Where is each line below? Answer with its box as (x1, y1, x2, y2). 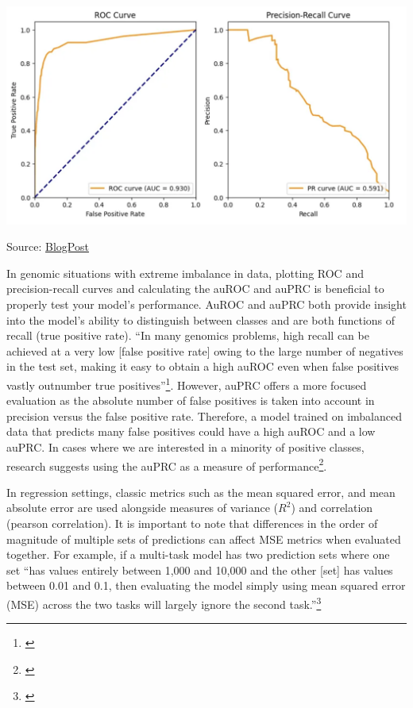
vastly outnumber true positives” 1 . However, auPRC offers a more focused (6, 374, 367, 393)
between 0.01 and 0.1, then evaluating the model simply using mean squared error (6, 577, 406, 594)
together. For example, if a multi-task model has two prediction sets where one (6, 546, 390, 563)
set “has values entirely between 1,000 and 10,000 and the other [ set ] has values (6, 561, 393, 578)
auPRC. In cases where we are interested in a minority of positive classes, (6, 439, 365, 456)
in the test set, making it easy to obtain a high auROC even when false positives (6, 358, 399, 375)
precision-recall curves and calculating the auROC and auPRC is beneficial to (6, 280, 384, 297)
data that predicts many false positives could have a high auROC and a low (6, 423, 376, 440)
